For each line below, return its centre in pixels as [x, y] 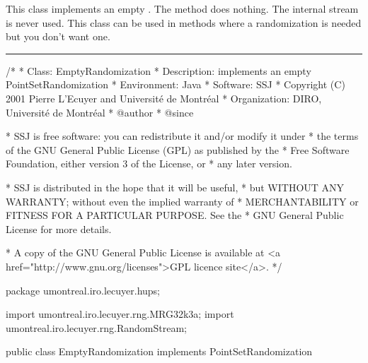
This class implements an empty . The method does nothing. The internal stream [182, 8]
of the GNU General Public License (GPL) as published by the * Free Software [178, 149]
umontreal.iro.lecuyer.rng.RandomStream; [96, 327]
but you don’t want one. [58, 36]
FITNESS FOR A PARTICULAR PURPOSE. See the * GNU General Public [175, 215]
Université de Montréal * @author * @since [100, 112]
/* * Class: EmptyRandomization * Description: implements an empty [159, 70]
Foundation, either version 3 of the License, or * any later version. [149, 163]
